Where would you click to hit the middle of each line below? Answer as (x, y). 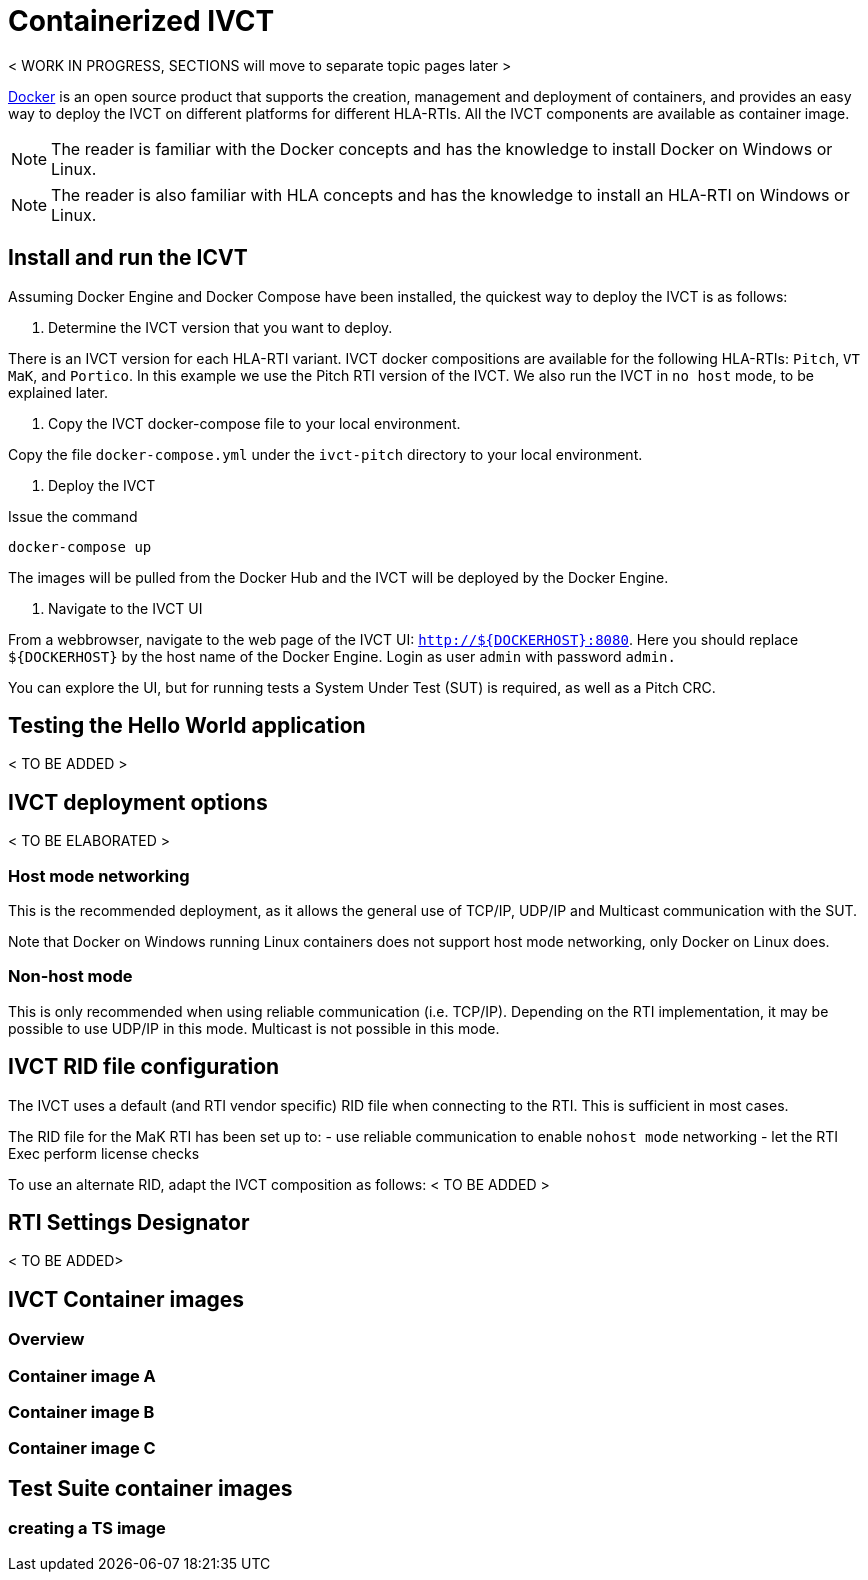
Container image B (81, 1412)
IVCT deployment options (138, 802)
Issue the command (73, 516)
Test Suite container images (150, 1488)
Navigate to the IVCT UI (125, 608)
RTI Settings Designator (129, 1223)
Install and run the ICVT (128, 258)
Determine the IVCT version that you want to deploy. (220, 327)
